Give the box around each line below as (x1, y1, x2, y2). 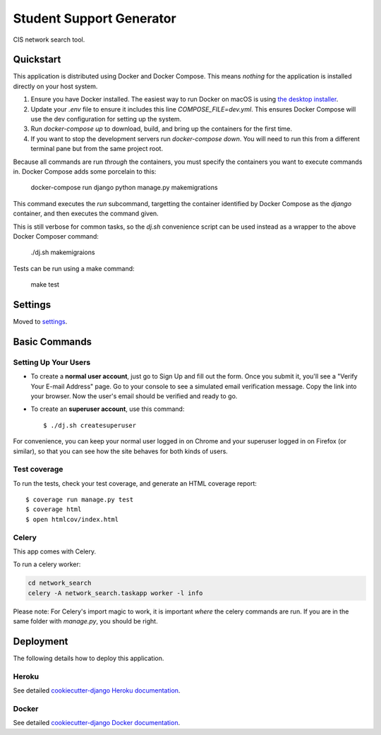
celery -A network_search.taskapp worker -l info (28, 589, 203, 597)
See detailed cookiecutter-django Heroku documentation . (13, 686, 181, 695)
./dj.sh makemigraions (30, 248, 95, 257)
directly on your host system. (13, 82, 98, 90)
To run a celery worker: (13, 560, 81, 568)
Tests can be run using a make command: (13, 264, 135, 273)
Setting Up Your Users (13, 357, 91, 367)
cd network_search (28, 579, 92, 587)
